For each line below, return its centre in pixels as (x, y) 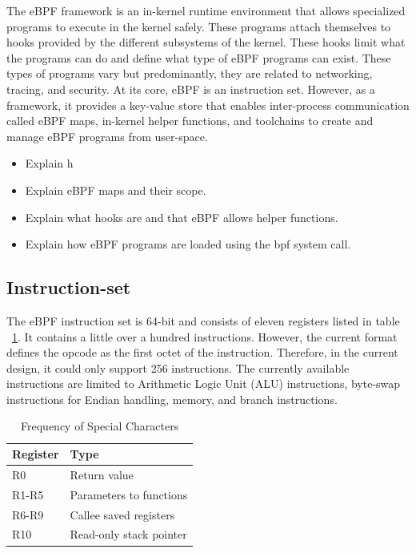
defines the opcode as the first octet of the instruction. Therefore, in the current (202, 352)
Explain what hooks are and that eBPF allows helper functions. (182, 217)
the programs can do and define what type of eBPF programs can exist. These (199, 57)
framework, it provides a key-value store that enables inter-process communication (208, 105)
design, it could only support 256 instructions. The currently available (178, 367)
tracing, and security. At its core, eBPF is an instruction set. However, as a (191, 89)
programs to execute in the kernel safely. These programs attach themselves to (199, 26)
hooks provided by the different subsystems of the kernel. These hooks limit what (206, 42)
